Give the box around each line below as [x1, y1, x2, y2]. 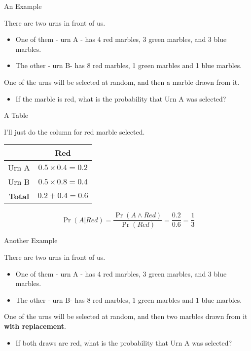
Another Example [4, 235, 58, 246]
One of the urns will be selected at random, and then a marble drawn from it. [4, 76, 240, 87]
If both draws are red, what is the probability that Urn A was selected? [15, 337, 232, 348]
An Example [4, 1, 42, 11]
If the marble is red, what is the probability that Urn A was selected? [15, 93, 226, 104]
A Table [4, 110, 28, 120]
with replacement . [4, 320, 66, 331]
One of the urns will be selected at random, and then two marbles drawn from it [4, 311, 248, 321]
